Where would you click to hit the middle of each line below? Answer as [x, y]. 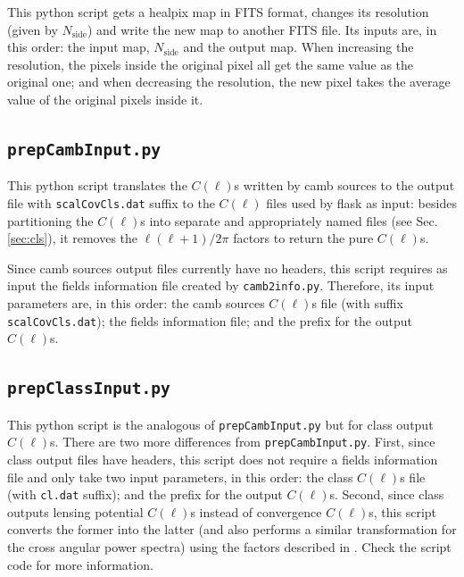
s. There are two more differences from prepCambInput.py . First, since [243, 442]
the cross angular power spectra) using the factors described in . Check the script [229, 547]
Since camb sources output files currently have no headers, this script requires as [228, 268]
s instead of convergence [256, 511]
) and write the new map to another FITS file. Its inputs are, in [262, 29]
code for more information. [80, 564]
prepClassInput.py [89, 389]
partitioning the [50, 220]
